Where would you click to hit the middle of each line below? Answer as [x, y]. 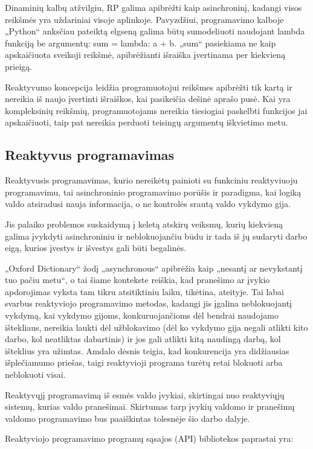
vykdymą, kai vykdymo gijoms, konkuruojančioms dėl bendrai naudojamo [142, 315]
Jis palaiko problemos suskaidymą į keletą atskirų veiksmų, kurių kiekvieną [144, 224]
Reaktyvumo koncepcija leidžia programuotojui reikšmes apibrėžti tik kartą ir [149, 87]
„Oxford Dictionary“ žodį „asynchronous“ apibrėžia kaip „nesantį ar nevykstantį [154, 268]
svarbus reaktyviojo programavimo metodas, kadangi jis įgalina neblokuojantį [148, 303]
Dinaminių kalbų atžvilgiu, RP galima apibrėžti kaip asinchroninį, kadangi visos [153, 7]
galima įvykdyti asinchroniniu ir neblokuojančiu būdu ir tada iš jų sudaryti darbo [156, 236]
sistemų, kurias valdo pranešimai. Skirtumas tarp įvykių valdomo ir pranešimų [150, 406]
